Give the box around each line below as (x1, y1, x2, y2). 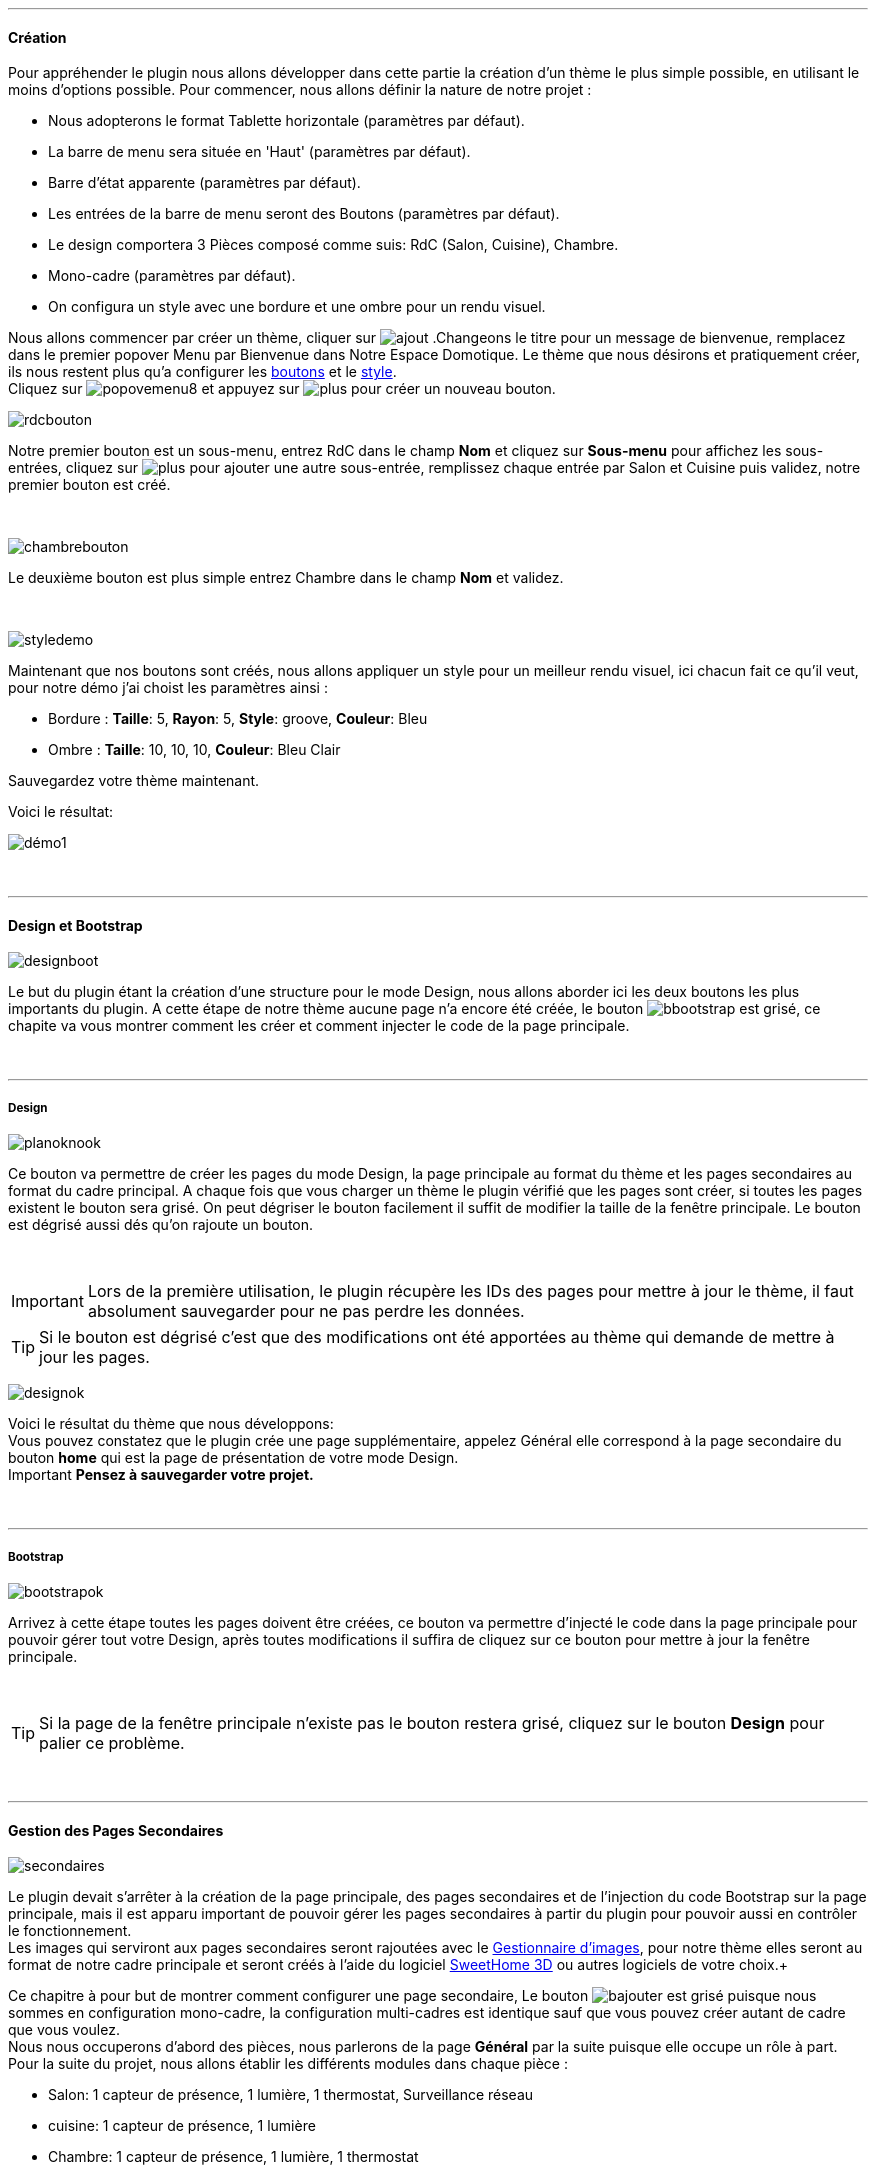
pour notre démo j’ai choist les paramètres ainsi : (8, 679, 328, 697)
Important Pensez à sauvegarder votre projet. (8, 1466, 314, 1484)
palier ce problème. (39, 1733, 185, 1753)
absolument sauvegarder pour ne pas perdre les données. (87, 1301, 525, 1322)
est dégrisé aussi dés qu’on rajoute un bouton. (8, 1216, 314, 1234)
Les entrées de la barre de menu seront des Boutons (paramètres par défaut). (48, 205, 560, 223)
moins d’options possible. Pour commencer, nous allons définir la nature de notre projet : (8, 81, 592, 99)
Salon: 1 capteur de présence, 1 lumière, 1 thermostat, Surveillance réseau (48, 2086, 534, 2104)
